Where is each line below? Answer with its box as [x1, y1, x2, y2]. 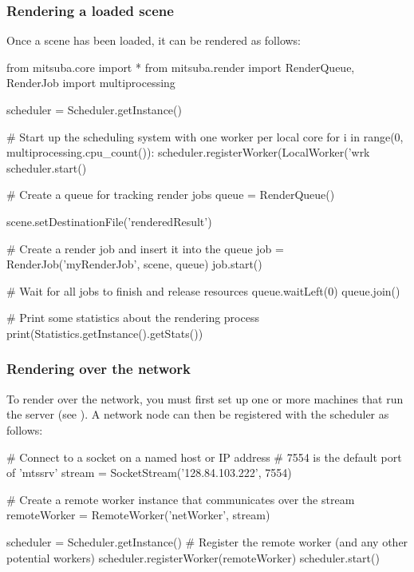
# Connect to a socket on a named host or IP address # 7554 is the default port [6, 448, 402, 465]
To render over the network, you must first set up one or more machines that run [6, 390, 404, 407]
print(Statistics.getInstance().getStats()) [6, 324, 203, 341]
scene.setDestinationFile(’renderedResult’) [6, 213, 212, 229]
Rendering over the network [6, 359, 191, 379]
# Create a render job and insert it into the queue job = [6, 240, 284, 256]
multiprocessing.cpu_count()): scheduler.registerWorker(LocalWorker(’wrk [6, 144, 370, 161]
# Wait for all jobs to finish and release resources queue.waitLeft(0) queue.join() [6, 282, 400, 299]
